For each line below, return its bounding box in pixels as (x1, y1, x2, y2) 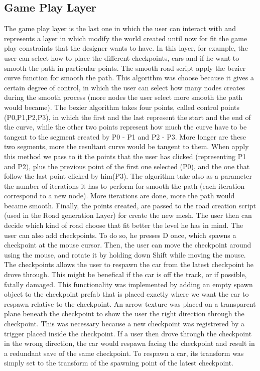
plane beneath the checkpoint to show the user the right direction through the (4, 308, 244, 319)
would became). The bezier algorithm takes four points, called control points (4, 101, 239, 112)
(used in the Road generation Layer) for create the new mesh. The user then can (4, 210, 252, 220)
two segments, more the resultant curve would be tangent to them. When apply (4, 141, 249, 152)
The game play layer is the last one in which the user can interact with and (4, 23, 236, 34)
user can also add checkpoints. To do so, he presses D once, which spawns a (4, 229, 236, 240)
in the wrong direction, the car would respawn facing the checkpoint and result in (4, 338, 255, 348)
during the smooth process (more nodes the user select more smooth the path (4, 92, 243, 102)
